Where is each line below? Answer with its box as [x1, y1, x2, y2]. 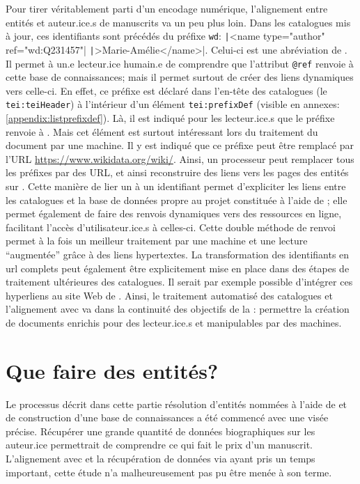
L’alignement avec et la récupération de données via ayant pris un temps [6, 451, 315, 465]
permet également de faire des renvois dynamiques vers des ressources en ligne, [6, 206, 342, 221]
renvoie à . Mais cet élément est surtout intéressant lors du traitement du [6, 124, 318, 139]
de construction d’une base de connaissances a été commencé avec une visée [6, 410, 329, 425]
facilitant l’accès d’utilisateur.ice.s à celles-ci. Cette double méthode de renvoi [6, 219, 336, 234]
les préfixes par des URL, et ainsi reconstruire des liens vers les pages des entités [6, 165, 349, 180]
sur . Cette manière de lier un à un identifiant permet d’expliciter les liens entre [6, 178, 346, 193]
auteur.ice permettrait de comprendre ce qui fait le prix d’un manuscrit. [6, 437, 313, 452]
